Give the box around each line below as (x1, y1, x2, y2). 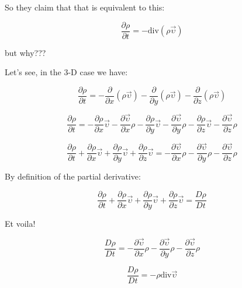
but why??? (5, 46, 46, 58)
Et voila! (5, 217, 36, 230)
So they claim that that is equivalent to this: (5, 1, 165, 13)
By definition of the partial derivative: (5, 170, 141, 182)
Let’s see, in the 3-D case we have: (5, 66, 128, 78)
